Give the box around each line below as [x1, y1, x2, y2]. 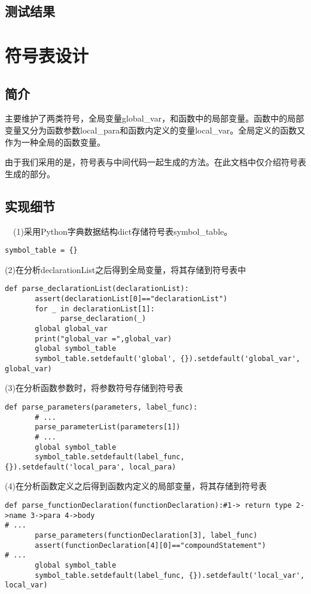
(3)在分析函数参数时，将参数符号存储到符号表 [5, 381, 183, 394]
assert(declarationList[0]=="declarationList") [35, 295, 228, 304]
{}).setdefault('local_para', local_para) [5, 462, 176, 471]
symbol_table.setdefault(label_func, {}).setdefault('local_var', [35, 571, 305, 580]
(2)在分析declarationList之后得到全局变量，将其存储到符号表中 [5, 263, 246, 275]
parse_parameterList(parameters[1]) [35, 423, 181, 432]
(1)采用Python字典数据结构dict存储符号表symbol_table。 [13, 225, 233, 237]
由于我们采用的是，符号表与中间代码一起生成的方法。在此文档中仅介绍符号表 [5, 156, 306, 168]
